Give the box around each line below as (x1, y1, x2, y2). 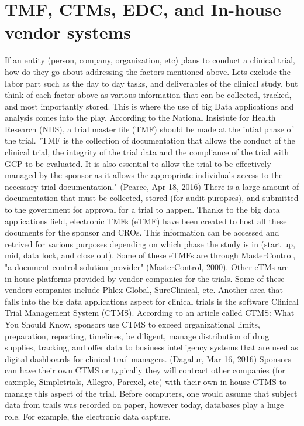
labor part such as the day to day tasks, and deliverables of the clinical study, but (5, 77, 298, 89)
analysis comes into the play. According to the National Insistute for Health (5, 111, 276, 124)
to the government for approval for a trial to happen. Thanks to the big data (5, 203, 280, 216)
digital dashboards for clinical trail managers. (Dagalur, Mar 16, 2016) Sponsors (5, 352, 292, 364)
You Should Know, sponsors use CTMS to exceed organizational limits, (5, 318, 260, 330)
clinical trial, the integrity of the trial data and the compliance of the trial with (5, 146, 289, 158)
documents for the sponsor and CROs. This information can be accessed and (5, 226, 279, 238)
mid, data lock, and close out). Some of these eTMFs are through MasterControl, (5, 249, 296, 261)
